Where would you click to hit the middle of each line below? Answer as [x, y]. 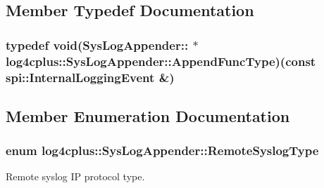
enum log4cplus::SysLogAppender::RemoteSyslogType [162, 150]
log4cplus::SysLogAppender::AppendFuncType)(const [161, 61]
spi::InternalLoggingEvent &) [90, 77]
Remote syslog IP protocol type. [75, 176]
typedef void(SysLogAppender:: [97, 45]
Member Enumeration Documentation [148, 115]
